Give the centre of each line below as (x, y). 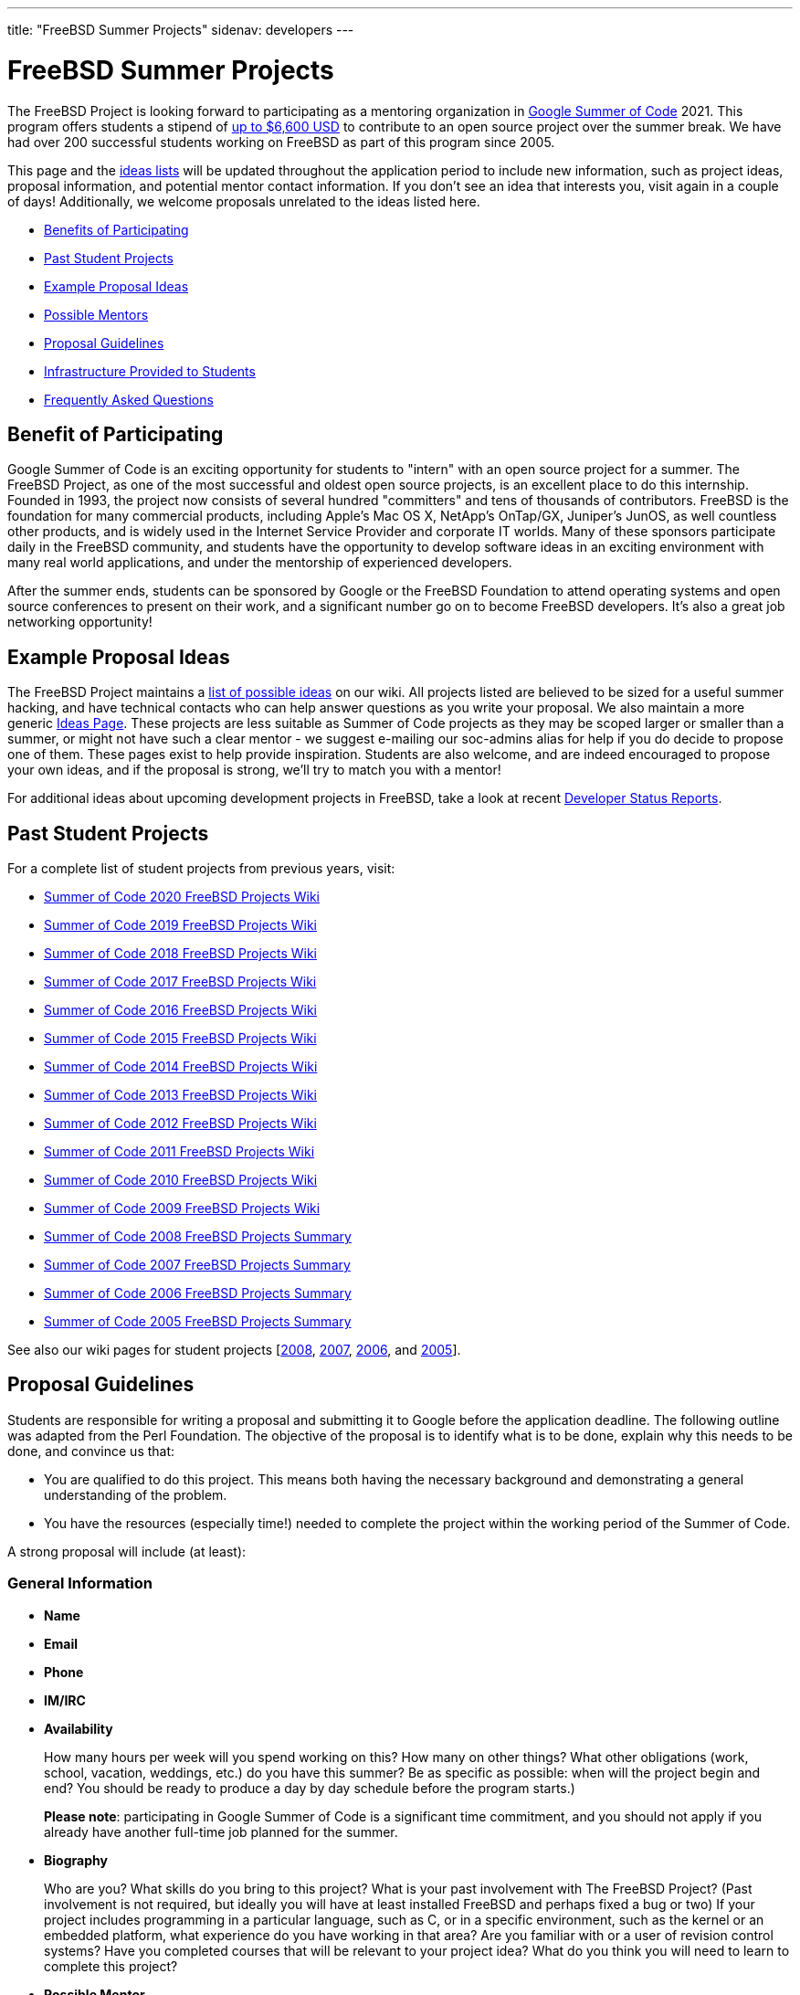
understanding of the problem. (136, 1494)
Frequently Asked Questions (129, 399)
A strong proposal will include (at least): (127, 1551)
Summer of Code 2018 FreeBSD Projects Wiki (180, 954)
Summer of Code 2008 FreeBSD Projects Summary (198, 1237)
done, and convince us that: (91, 1451)
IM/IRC (65, 1700)
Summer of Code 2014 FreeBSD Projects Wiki (181, 1067)
